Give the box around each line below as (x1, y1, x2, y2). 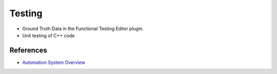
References (9, 46, 47, 55)
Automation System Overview (22, 59, 86, 65)
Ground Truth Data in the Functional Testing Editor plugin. (22, 26, 144, 32)
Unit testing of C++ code (22, 32, 75, 38)
